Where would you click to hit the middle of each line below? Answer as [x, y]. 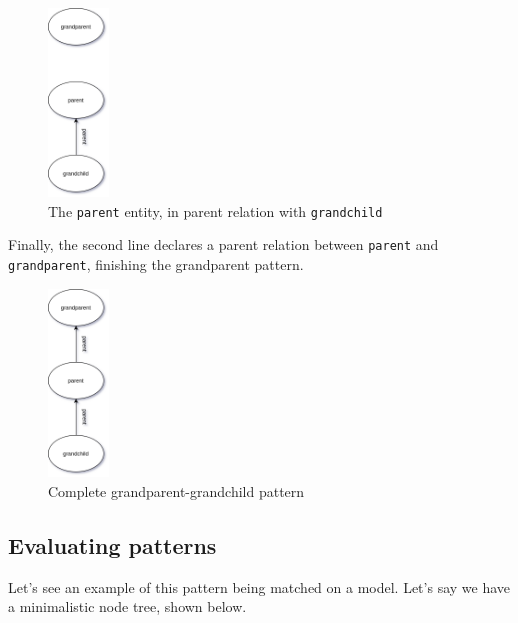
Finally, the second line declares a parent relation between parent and [223, 244]
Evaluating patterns [112, 545]
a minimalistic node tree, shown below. [127, 606]
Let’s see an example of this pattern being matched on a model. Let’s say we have [259, 586]
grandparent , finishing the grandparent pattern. [156, 263]
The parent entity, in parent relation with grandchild [215, 210]
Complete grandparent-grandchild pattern [176, 491]
